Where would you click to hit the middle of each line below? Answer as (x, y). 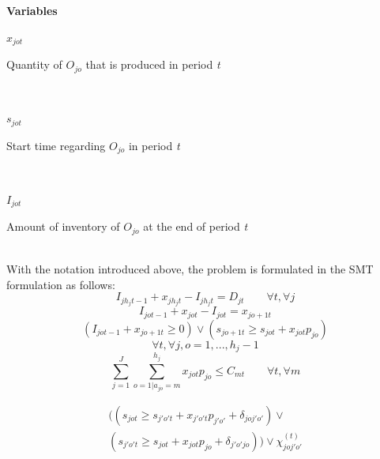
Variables (32, 10)
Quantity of (34, 64)
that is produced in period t (153, 64)
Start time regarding (56, 145)
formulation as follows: (61, 284)
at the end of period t (196, 226)
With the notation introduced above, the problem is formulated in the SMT (190, 269)
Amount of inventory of (63, 226)
